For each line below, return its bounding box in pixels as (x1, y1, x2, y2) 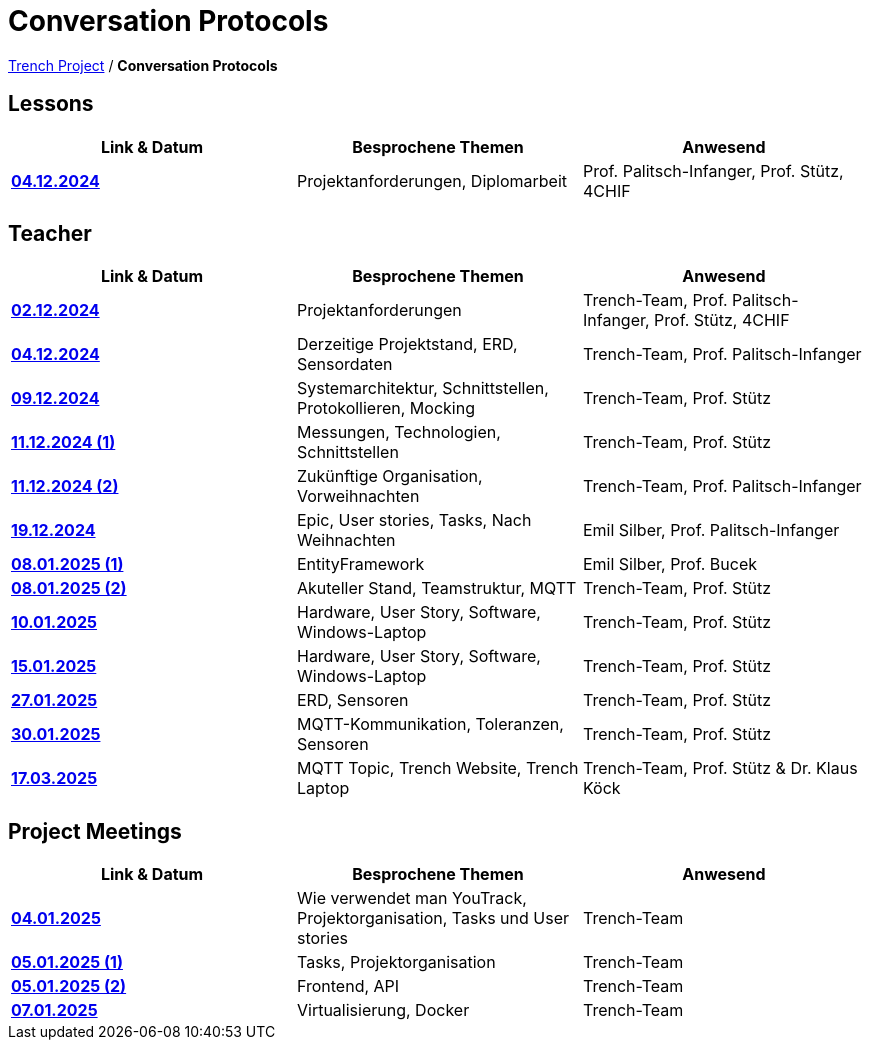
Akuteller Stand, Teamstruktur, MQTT (296, 578, 577, 599)
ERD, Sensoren (296, 690, 409, 711)
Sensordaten (296, 354, 393, 375)
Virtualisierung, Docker (296, 1000, 470, 1021)
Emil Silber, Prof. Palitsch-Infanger (582, 520, 840, 541)
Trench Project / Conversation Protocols (8, 56, 278, 74)
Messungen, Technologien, (296, 422, 501, 443)
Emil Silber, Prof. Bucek (582, 554, 757, 575)
